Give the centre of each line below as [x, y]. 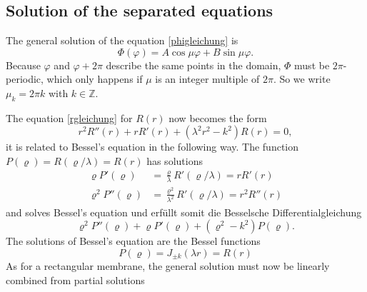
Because [23, 65]
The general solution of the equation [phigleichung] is [122, 40]
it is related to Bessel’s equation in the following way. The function [152, 147]
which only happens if [95, 79]
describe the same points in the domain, [193, 65]
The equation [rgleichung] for [69, 117]
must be [312, 65]
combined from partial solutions [75, 280]
